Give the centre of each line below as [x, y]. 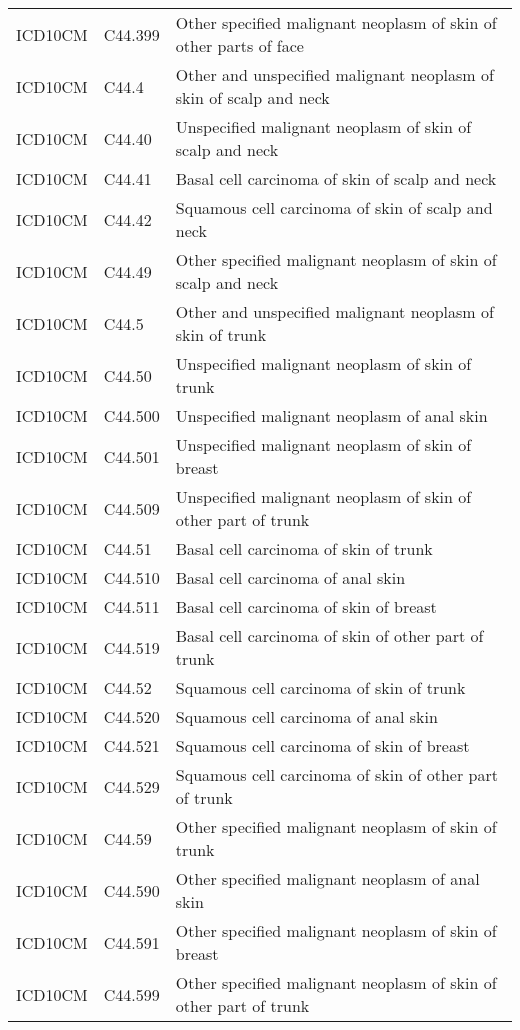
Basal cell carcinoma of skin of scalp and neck [336, 178]
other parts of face [239, 45]
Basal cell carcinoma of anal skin [290, 577]
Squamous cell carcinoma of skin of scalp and [334, 207]
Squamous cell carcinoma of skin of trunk [320, 687]
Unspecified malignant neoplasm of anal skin [331, 415]
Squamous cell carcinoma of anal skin [306, 716]
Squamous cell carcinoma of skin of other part [336, 774]
